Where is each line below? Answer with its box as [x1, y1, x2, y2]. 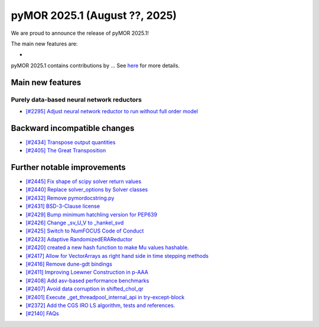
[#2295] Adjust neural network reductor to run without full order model [25, 107, 198, 115]
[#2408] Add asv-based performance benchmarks [25, 277, 149, 284]
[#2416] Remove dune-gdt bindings [25, 260, 112, 267]
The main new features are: [11, 40, 78, 47]
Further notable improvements [11, 162, 126, 172]
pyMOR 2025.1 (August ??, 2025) [11, 9, 177, 22]
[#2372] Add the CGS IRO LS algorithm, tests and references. [25, 302, 175, 309]
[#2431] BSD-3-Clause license [25, 202, 100, 210]
